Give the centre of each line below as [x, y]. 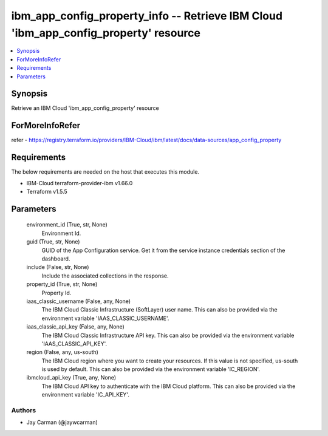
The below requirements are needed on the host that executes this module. [105, 172]
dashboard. [56, 259]
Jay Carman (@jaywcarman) [62, 423]
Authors [24, 410]
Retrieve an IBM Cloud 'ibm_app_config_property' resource [85, 108]
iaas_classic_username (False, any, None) [78, 301]
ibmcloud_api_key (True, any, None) [71, 378]
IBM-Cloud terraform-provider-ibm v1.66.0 [80, 183]
